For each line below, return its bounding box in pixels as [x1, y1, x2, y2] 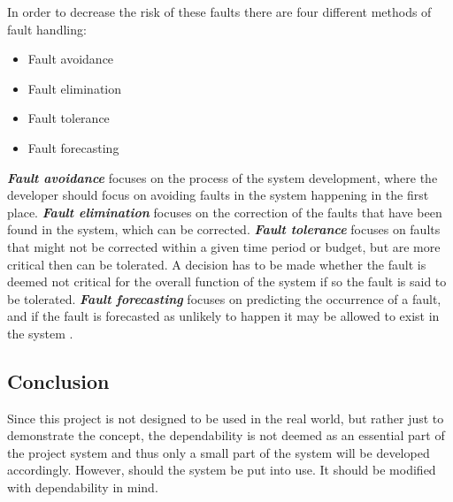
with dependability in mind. [7, 478, 158, 497]
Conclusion [7, 367, 110, 394]
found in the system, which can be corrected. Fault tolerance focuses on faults [7, 220, 441, 239]
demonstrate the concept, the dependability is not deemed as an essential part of [7, 426, 445, 445]
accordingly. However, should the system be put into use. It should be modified [7, 460, 436, 479]
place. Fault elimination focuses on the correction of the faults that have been [7, 202, 442, 221]
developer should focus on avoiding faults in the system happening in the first [7, 186, 429, 204]
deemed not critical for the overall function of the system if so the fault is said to [7, 272, 447, 291]
